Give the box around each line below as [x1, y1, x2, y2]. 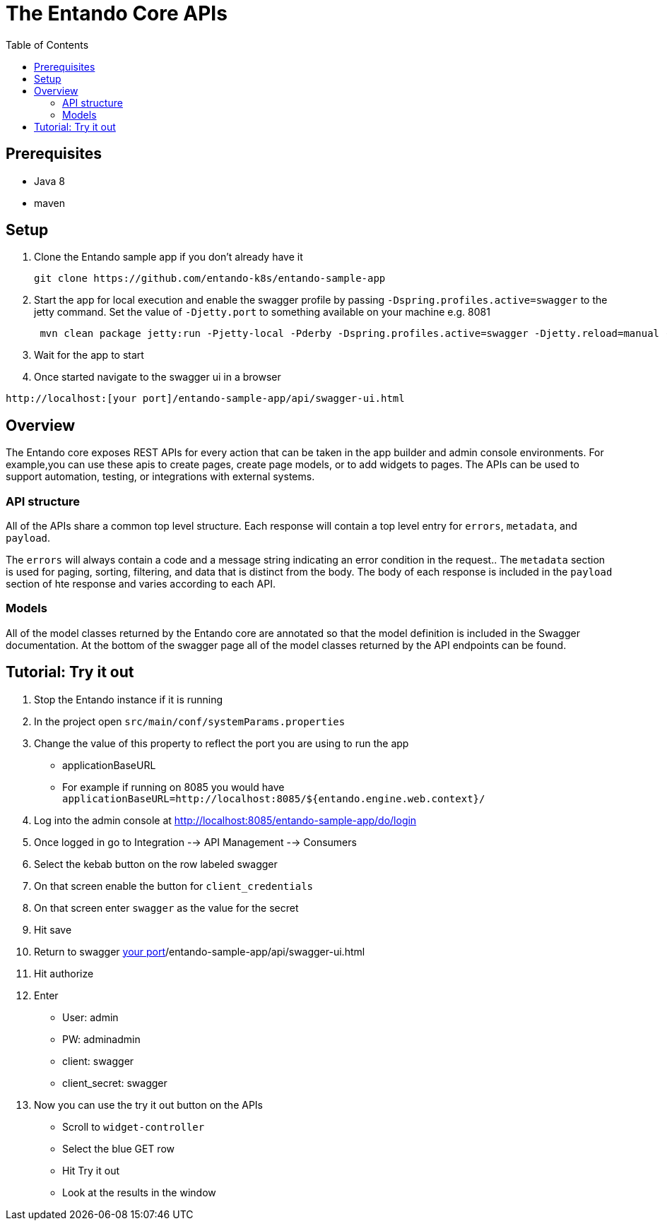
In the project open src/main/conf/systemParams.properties [34, 715, 346, 727]
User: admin [62, 1011, 119, 1023]
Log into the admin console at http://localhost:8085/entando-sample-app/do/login [34, 814, 417, 826]
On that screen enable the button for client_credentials [34, 879, 313, 892]
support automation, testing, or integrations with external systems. [6, 470, 315, 483]
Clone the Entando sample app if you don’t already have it [34, 251, 303, 263]
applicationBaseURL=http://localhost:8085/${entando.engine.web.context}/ [62, 792, 485, 804]
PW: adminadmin [62, 1032, 141, 1045]
